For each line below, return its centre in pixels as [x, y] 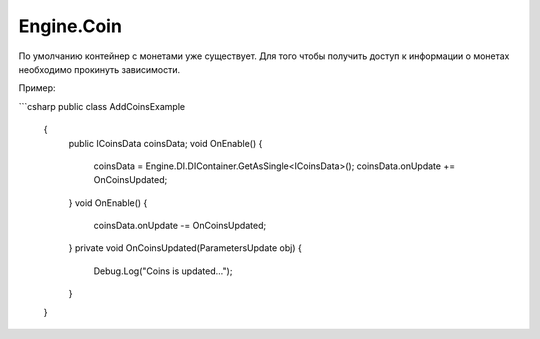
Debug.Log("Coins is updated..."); [163, 271]
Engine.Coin [70, 26]
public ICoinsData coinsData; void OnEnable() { [165, 143]
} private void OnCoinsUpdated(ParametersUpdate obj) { [185, 248]
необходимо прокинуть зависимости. [99, 69]
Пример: [37, 88]
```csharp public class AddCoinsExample [101, 106]
